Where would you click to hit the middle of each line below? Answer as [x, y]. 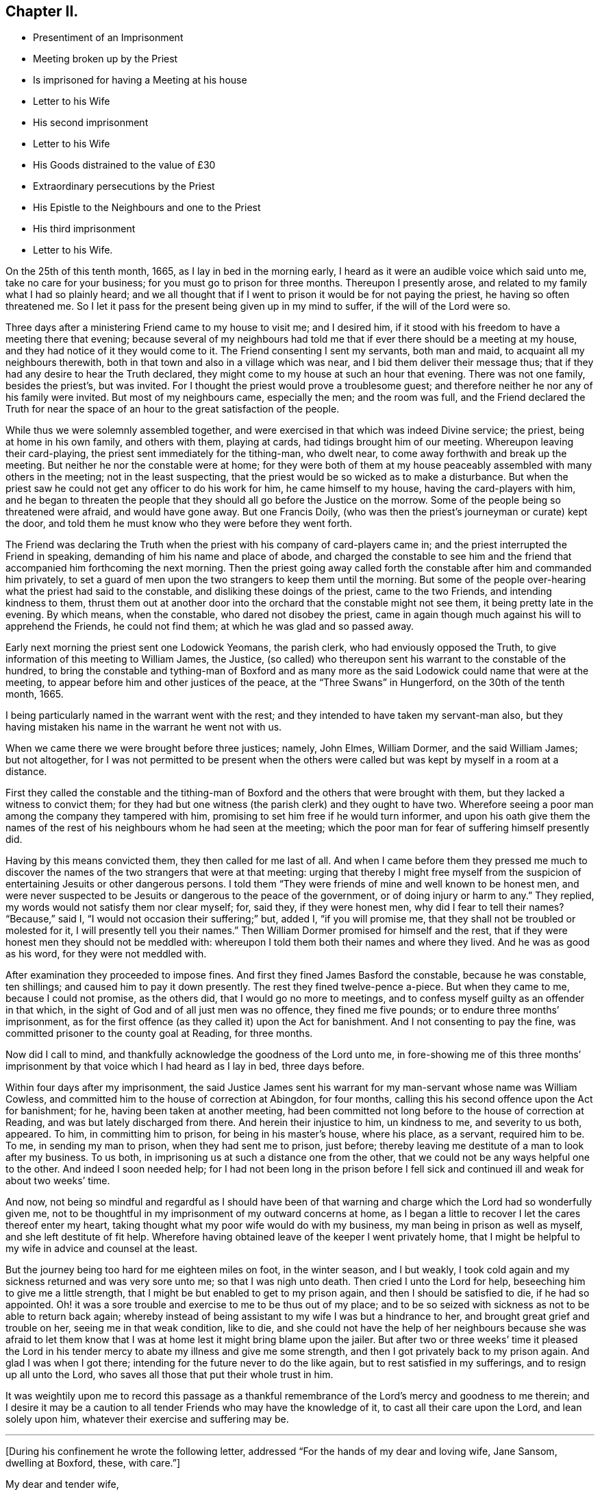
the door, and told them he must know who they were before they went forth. [179, 524]
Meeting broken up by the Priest [105, 59]
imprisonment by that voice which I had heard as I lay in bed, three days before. [185, 1066]
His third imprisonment [84, 229]
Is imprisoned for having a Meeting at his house [140, 80]
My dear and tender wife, [62, 1484]
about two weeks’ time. [58, 1181]
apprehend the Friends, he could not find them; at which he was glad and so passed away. [210, 626]
